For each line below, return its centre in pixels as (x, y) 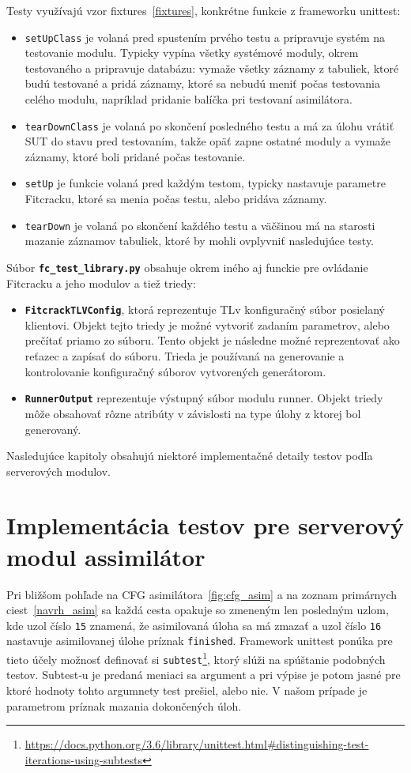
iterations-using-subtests (84, 759)
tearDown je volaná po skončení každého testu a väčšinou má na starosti (200, 225)
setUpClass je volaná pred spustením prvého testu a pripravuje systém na (205, 37)
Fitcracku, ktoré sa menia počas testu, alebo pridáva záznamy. (176, 199)
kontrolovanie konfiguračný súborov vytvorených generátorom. (175, 371)
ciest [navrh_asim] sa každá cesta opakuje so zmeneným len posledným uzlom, (198, 610)
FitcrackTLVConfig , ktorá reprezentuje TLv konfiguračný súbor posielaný (205, 309)
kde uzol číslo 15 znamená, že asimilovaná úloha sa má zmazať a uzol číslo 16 (194, 625)
